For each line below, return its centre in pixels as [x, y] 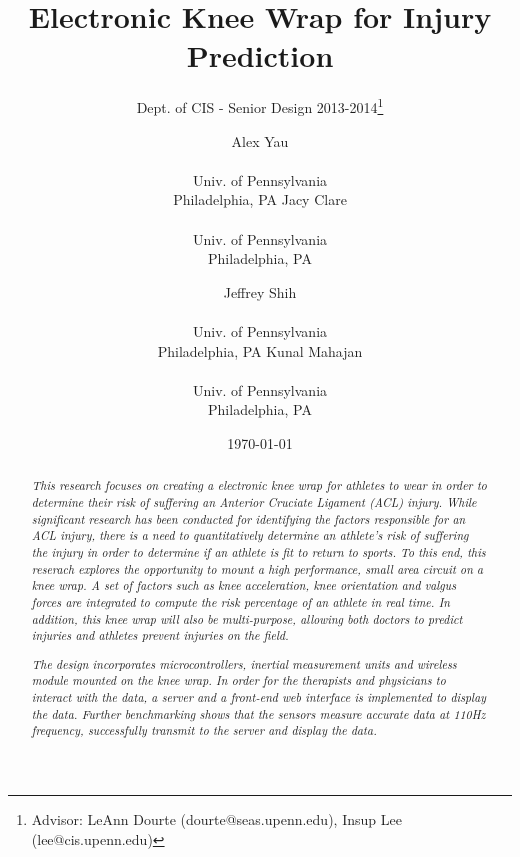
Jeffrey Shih [260, 291]
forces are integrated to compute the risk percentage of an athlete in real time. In [241, 601]
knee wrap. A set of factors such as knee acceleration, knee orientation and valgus [244, 585]
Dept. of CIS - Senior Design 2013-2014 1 [260, 105]
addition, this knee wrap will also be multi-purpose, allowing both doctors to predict [247, 618]
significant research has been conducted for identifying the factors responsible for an [248, 518]
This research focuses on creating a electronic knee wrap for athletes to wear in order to [259, 485]
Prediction [260, 55]
